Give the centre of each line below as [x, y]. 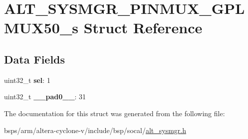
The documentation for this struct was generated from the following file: [115, 113]
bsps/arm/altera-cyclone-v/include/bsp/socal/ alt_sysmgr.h [95, 130]
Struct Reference [143, 28]
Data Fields [35, 59]
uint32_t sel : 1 [27, 80]
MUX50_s [41, 28]
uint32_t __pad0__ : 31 [45, 97]
